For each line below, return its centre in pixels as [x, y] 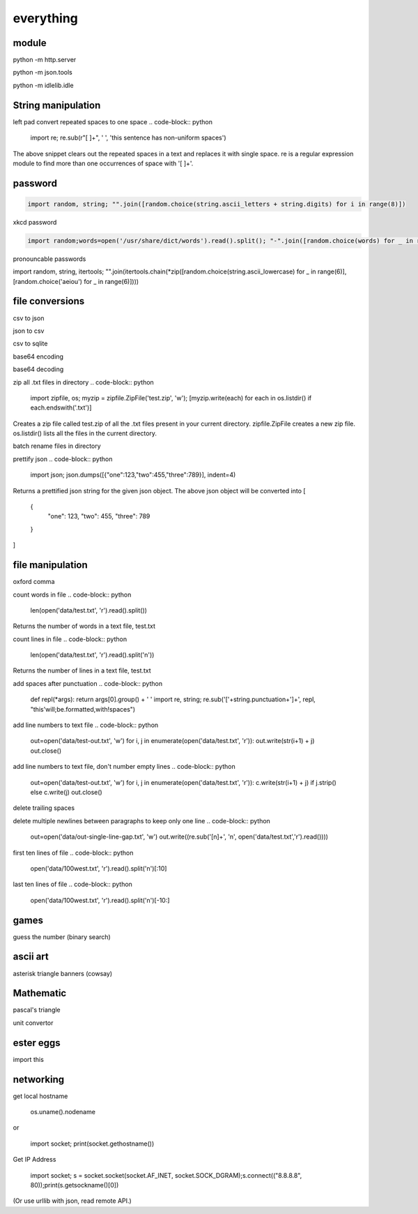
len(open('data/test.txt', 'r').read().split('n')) [92, 655]
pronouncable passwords [49, 259]
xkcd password [35, 222]
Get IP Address [34, 1160]
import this [29, 1059]
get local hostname [40, 1096]
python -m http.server [45, 60]
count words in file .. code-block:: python [72, 594]
